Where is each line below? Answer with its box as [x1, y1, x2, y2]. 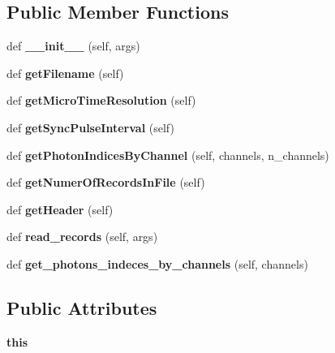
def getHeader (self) [6, 200, 114, 217]
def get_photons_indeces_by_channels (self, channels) [6, 255, 308, 272]
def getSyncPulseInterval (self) [6, 118, 174, 136]
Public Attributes [6, 295, 157, 320]
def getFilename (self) [6, 64, 124, 81]
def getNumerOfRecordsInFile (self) [6, 174, 205, 191]
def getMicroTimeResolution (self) [6, 92, 196, 109]
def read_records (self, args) [6, 228, 158, 245]
